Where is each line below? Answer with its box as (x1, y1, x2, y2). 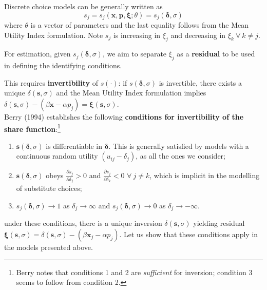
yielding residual (193, 218, 245, 228)
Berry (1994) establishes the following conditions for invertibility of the (4, 111, 244, 122)
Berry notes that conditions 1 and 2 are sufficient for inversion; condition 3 (16, 266, 253, 277)
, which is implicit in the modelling (149, 170, 260, 181)
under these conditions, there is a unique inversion (4, 218, 162, 228)
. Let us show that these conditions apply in (119, 229, 258, 239)
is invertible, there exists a (159, 77, 242, 88)
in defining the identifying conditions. (4, 60, 122, 71)
